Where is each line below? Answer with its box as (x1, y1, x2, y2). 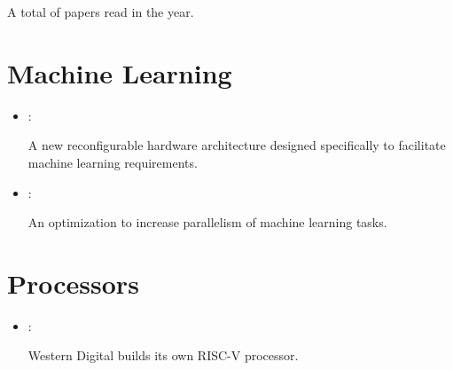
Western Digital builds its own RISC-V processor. (27, 346, 299, 365)
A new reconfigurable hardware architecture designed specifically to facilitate (27, 136, 446, 154)
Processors (7, 264, 139, 301)
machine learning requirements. (27, 153, 198, 171)
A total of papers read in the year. (7, 3, 194, 20)
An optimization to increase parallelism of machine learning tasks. (27, 213, 387, 232)
